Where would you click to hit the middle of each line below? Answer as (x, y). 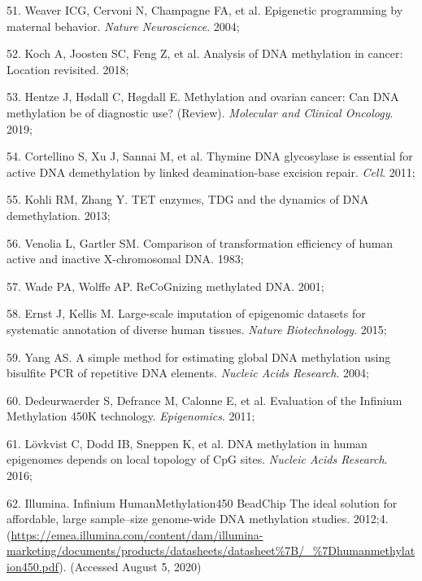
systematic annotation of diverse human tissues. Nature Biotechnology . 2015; (197, 329)
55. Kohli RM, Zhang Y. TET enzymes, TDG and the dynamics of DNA (188, 199)
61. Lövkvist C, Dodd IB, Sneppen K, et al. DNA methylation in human (187, 443)
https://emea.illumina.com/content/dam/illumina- (137, 534)
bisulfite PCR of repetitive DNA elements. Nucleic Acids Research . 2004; (188, 373)
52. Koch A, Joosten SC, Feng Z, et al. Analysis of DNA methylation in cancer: (205, 53)
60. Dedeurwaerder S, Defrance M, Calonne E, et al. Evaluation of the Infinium (204, 400)
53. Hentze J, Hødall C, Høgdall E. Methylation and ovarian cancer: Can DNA (203, 97)
